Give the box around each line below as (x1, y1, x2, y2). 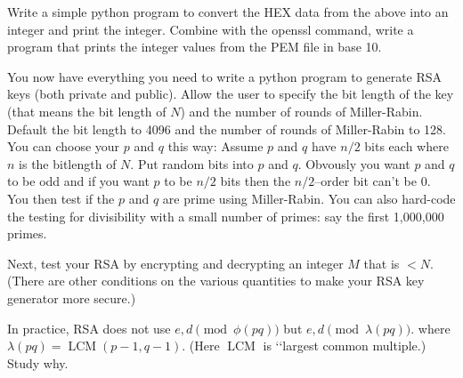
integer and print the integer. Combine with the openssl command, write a (7, 20, 414, 38)
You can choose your (7, 137, 120, 156)
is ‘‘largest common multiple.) (263, 336, 426, 355)
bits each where (364, 137, 449, 156)
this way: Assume (167, 137, 264, 156)
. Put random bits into (130, 154, 254, 173)
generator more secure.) (7, 288, 136, 307)
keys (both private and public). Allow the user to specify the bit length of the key (7, 84, 454, 103)
